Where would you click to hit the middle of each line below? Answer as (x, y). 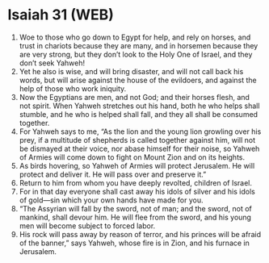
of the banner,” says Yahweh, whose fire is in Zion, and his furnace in (134, 243)
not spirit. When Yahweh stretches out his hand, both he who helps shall (139, 106)
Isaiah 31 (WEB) (61, 15)
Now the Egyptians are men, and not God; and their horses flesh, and (134, 97)
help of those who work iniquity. (73, 88)
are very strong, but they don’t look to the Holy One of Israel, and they (136, 54)
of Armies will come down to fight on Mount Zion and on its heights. (132, 157)
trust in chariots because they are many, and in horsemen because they (139, 45)
